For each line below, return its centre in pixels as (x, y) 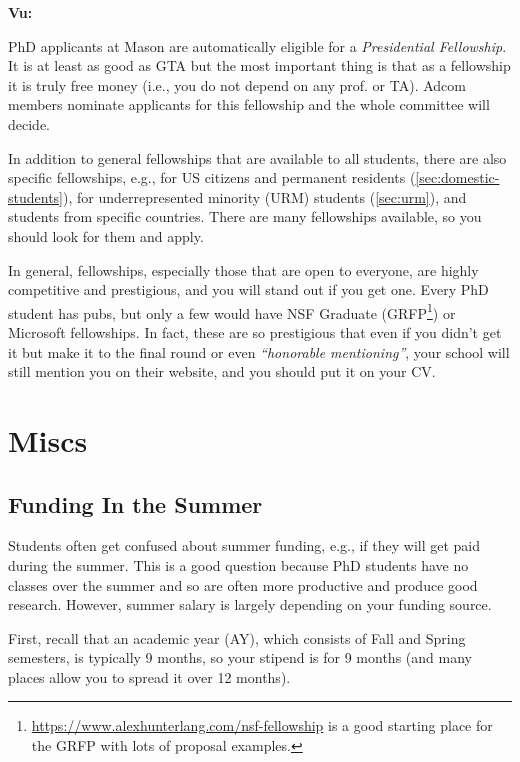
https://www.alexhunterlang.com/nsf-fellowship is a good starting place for (262, 725)
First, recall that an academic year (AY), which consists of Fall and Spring (237, 637)
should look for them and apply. (106, 235)
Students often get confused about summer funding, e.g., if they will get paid (244, 545)
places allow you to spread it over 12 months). (149, 676)
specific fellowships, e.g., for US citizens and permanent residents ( (212, 177)
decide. (29, 123)
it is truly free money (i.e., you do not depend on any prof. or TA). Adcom (237, 84)
